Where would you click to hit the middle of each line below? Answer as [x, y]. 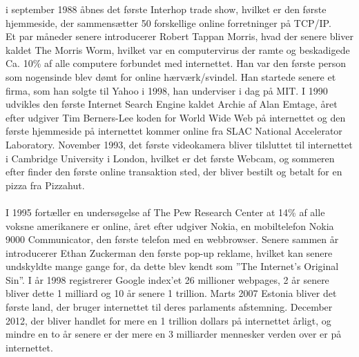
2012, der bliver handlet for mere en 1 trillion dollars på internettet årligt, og [168, 320]
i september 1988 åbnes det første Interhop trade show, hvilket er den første [166, 9]
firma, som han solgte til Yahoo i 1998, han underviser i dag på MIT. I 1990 [167, 90]
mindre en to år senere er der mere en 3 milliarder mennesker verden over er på [174, 334]
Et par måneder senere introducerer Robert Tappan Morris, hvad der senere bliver [179, 36]
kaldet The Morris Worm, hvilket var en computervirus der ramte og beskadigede [178, 49]
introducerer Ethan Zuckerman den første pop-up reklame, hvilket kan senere [169, 252]
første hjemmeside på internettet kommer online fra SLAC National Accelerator [174, 131]
